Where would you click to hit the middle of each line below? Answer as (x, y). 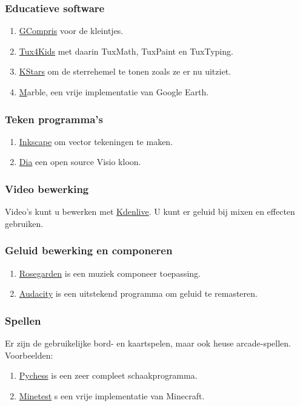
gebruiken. (24, 223)
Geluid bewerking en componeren (89, 250)
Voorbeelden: (29, 355)
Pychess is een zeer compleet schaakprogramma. (108, 375)
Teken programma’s (54, 119)
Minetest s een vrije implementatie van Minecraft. (112, 395)
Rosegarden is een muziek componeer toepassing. (110, 273)
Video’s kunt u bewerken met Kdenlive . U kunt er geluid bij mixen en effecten (150, 211)
